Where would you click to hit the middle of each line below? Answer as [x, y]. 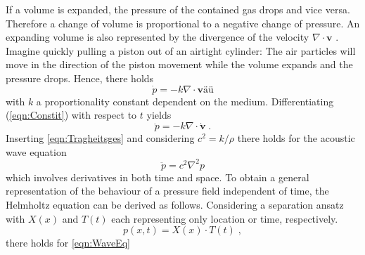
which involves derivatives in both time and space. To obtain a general [158, 177]
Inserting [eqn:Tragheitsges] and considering [100, 138]
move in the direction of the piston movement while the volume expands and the [179, 64]
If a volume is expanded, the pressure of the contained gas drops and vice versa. [178, 9]
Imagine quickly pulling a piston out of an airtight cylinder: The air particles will [181, 50]
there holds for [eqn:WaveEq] [68, 243]
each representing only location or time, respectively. [225, 218]
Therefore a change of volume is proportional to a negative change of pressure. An [183, 23]
